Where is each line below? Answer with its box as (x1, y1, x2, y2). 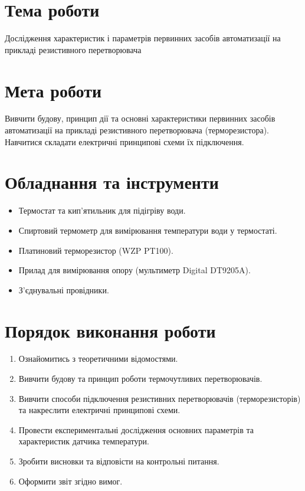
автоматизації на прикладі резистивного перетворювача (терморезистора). (5, 124, 270, 136)
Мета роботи (5, 78, 102, 102)
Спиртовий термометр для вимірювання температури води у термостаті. (18, 224, 277, 236)
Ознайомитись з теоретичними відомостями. (18, 352, 178, 365)
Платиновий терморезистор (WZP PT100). (18, 244, 173, 256)
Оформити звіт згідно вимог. (18, 474, 123, 487)
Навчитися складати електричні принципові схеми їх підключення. (5, 135, 244, 148)
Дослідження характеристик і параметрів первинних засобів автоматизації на (5, 32, 281, 44)
